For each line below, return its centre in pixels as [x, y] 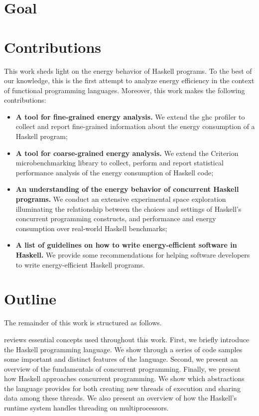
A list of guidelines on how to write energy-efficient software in [126, 245]
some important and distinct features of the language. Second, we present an [121, 359]
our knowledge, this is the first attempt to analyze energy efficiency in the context [129, 80]
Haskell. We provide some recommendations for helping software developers [133, 255]
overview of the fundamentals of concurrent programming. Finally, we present [123, 368]
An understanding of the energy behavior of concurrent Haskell [127, 189]
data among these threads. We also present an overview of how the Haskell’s [121, 398]
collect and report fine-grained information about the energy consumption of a [135, 126]
